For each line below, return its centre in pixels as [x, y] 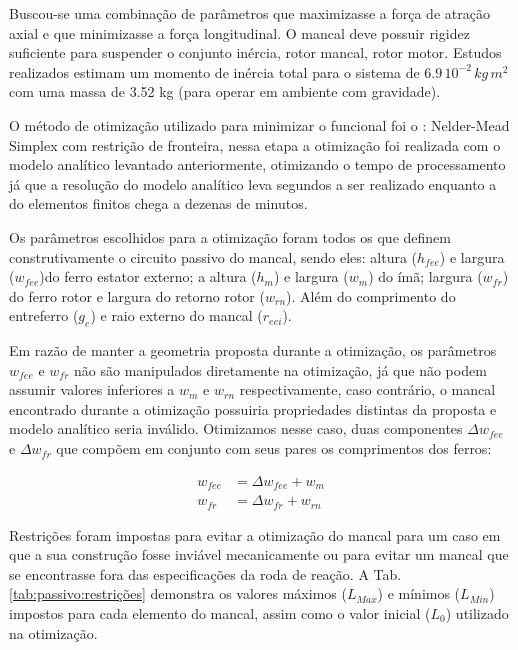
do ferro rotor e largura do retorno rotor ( [137, 295]
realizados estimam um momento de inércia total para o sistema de [214, 71]
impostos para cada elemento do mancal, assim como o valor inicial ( [220, 613]
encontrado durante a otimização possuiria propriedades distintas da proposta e [253, 408]
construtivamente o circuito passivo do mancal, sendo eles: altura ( [213, 256]
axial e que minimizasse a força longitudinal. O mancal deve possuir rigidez [239, 32]
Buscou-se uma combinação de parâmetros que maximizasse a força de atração [249, 13]
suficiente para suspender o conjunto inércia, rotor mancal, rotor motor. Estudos [255, 52]
